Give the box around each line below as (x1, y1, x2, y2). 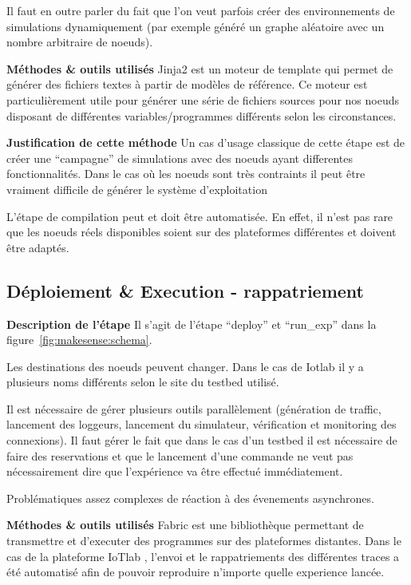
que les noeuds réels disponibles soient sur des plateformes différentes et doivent (6, 223, 397, 240)
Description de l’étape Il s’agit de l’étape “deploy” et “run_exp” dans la (6, 315, 377, 332)
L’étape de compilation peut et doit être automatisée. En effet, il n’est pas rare (6, 208, 393, 224)
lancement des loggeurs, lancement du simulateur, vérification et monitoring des (6, 416, 397, 433)
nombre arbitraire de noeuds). (6, 34, 153, 50)
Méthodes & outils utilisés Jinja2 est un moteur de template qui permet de (6, 60, 393, 77)
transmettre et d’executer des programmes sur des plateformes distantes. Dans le (6, 532, 401, 549)
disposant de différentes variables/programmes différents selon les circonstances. (6, 107, 397, 124)
